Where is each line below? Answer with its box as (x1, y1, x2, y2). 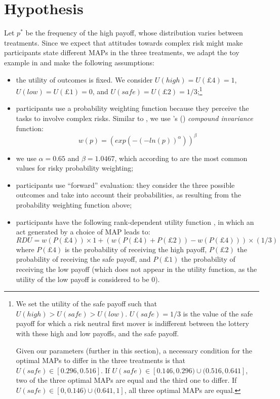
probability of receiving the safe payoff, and (16, 254, 151, 264)
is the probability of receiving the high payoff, (64, 244, 207, 254)
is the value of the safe (183, 308, 253, 318)
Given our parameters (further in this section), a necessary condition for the (16, 345, 253, 355)
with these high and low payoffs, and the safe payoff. (16, 328, 179, 338)
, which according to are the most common (114, 152, 248, 163)
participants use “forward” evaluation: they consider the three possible (16, 179, 235, 190)
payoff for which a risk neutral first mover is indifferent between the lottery (16, 318, 249, 329)
